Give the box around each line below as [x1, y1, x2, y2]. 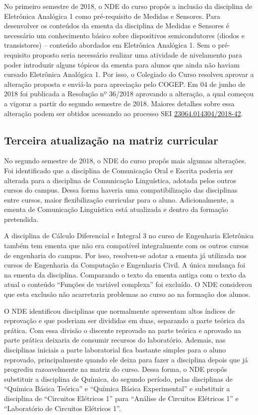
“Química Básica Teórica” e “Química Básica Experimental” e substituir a [4, 383, 230, 394]
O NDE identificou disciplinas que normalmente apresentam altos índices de [4, 305, 235, 316]
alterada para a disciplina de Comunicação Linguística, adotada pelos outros [4, 175, 237, 185]
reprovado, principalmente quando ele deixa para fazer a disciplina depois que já [4, 354, 248, 364]
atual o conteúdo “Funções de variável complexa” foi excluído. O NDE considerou [4, 279, 252, 289]
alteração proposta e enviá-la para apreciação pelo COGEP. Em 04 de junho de [4, 78, 246, 89]
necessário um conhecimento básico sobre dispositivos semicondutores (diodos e [4, 30, 245, 40]
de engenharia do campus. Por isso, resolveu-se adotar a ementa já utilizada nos [4, 250, 247, 260]
